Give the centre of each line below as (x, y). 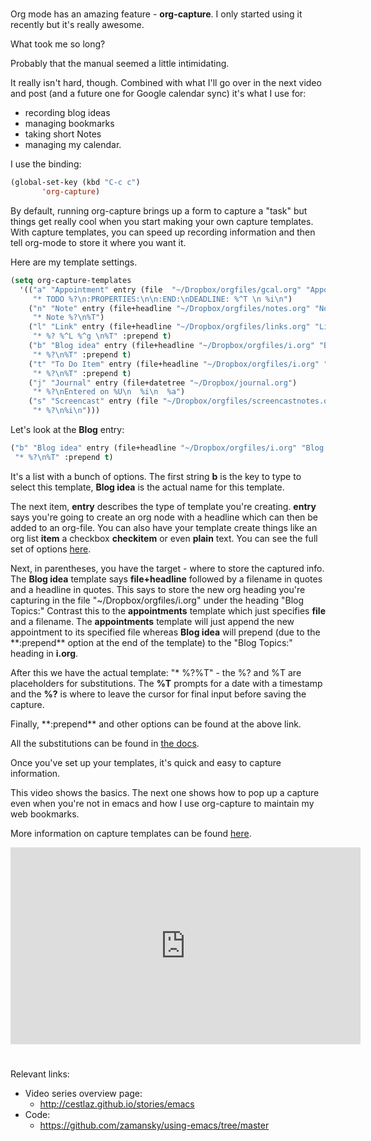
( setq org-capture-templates (71, 280)
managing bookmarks (69, 124)
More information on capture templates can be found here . (131, 833)
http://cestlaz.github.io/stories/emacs (117, 1104)
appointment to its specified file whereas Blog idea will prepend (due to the (165, 632)
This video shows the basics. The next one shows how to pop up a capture (165, 792)
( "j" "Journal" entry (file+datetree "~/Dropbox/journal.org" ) (163, 383)
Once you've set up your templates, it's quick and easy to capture (146, 762)
